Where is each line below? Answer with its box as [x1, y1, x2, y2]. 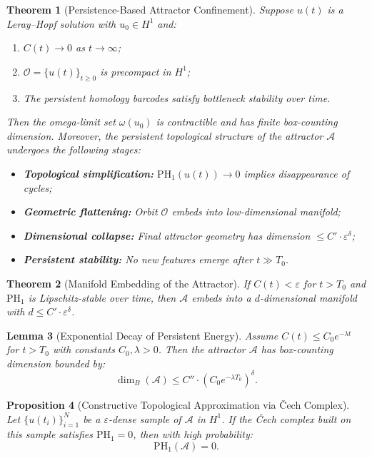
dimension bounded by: [6, 355, 106, 370]
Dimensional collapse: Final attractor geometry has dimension [23, 228, 311, 243]
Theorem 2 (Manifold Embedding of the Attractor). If [6, 275, 251, 290]
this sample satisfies [6, 427, 93, 442]
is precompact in [100, 63, 171, 78]
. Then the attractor [158, 342, 246, 357]
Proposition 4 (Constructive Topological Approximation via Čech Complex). [6, 397, 350, 412]
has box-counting [261, 342, 333, 357]
